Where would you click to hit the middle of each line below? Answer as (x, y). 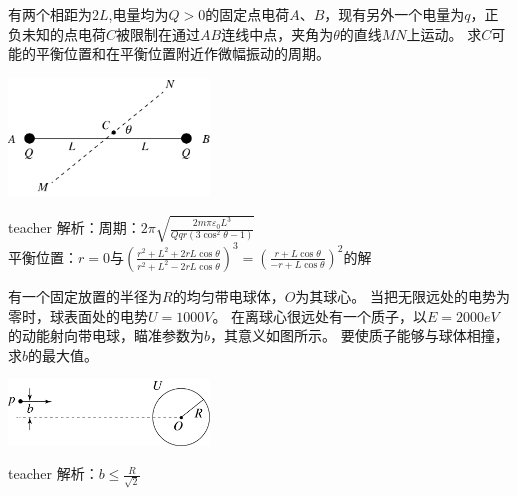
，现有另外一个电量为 (394, 14)
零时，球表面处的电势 (78, 315)
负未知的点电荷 (57, 33)
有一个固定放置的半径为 (85, 295)
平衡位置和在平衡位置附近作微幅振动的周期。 (182, 53)
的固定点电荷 (247, 14)
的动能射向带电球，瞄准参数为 (106, 335)
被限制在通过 (158, 33)
